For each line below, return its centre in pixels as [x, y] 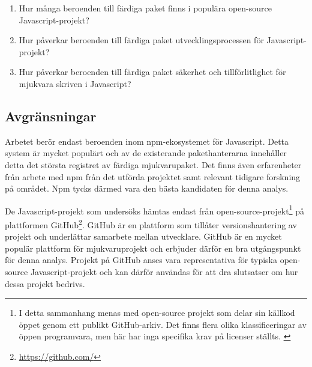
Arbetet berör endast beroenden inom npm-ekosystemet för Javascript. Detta [147, 141]
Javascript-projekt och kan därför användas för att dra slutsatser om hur [164, 272]
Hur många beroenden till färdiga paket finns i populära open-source [145, 8]
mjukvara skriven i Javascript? [75, 83]
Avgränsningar [51, 116]
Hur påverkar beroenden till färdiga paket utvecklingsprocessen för [141, 40]
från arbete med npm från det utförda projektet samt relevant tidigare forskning [153, 176]
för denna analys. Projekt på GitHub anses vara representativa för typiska [141, 260]
